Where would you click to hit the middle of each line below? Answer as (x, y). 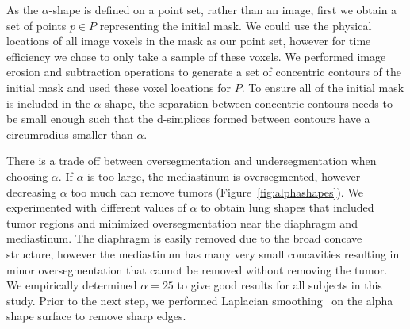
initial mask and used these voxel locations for (119, 87)
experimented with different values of (96, 207)
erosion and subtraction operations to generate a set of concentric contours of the (204, 72)
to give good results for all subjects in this (280, 285)
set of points (36, 25)
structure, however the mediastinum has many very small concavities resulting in (203, 253)
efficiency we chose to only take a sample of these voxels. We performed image (196, 56)
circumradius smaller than (70, 134)
